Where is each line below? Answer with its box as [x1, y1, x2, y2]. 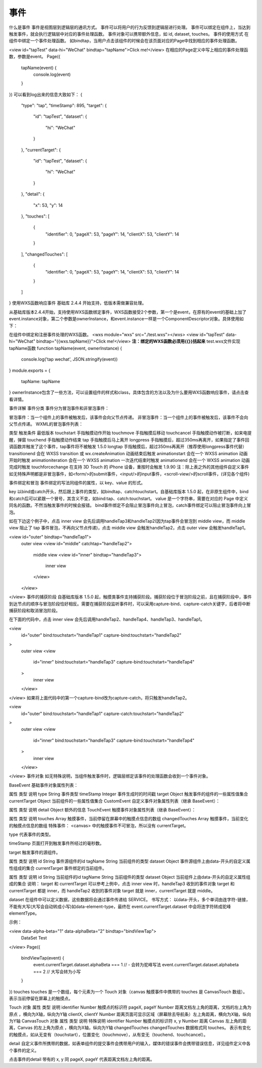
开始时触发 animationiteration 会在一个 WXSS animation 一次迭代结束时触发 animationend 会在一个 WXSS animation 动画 [9, 457, 250, 463]
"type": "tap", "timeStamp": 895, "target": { [21, 103, 107, 109]
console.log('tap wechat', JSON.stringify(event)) [21, 356, 118, 362]
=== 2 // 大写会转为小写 [33, 969, 81, 975]
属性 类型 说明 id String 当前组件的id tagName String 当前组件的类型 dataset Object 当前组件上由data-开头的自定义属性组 [9, 874, 251, 880]
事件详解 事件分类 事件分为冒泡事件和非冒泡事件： [9, 405, 109, 411]
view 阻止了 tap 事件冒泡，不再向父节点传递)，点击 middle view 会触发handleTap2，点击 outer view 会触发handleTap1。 [9, 525, 248, 531]
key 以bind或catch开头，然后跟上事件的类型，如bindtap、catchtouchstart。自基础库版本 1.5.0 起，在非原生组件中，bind [9, 489, 249, 495]
